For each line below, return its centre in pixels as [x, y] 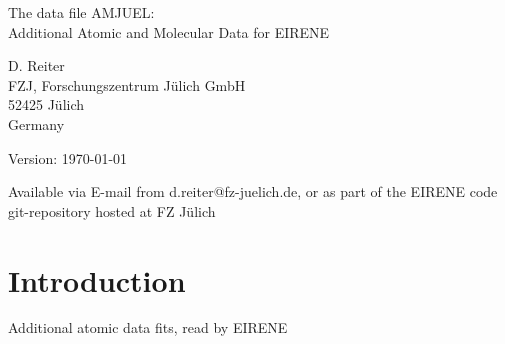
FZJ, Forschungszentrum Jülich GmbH [127, 84]
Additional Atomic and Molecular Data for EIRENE [169, 31]
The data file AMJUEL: [81, 12]
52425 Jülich [46, 104]
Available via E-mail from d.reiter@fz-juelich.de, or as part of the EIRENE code [253, 191]
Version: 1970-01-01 [68, 157]
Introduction [97, 279]
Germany [36, 123]
